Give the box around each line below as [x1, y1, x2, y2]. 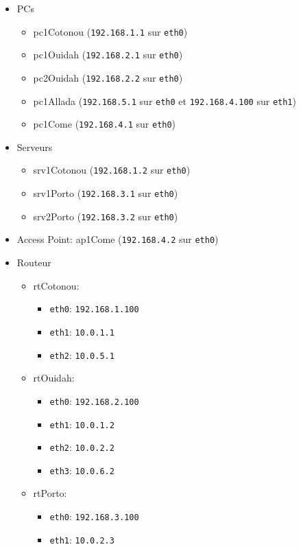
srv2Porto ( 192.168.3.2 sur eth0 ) [33, 209, 178, 223]
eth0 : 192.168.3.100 [49, 509, 139, 524]
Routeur [16, 255, 51, 270]
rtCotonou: [33, 278, 80, 292]
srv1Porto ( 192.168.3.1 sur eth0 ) [33, 186, 178, 200]
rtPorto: [33, 486, 67, 500]
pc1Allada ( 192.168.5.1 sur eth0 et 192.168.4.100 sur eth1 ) [33, 93, 296, 108]
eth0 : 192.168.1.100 [49, 301, 139, 316]
